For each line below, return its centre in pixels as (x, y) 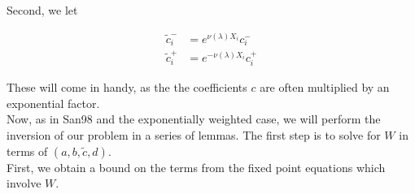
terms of (27, 151)
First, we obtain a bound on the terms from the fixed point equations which (196, 167)
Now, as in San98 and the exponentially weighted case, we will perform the (194, 119)
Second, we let (42, 10)
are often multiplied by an (325, 87)
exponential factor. (53, 103)
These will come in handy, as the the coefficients (127, 87)
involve (24, 183)
